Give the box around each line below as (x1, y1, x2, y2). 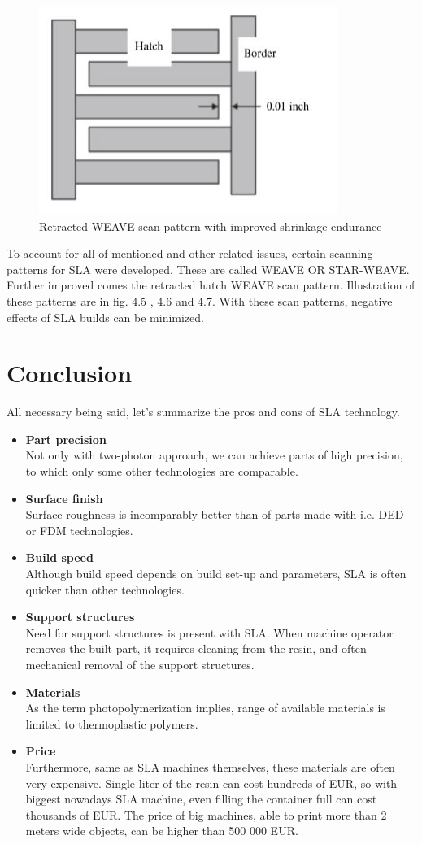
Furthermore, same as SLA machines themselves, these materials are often (25, 758, 395, 775)
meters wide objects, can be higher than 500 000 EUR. (25, 822, 298, 839)
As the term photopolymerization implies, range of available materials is (25, 699, 386, 716)
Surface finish (25, 489, 103, 507)
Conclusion (7, 356, 133, 389)
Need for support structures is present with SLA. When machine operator (25, 624, 394, 641)
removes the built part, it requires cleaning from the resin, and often (25, 640, 367, 657)
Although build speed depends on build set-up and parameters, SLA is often (25, 565, 407, 582)
